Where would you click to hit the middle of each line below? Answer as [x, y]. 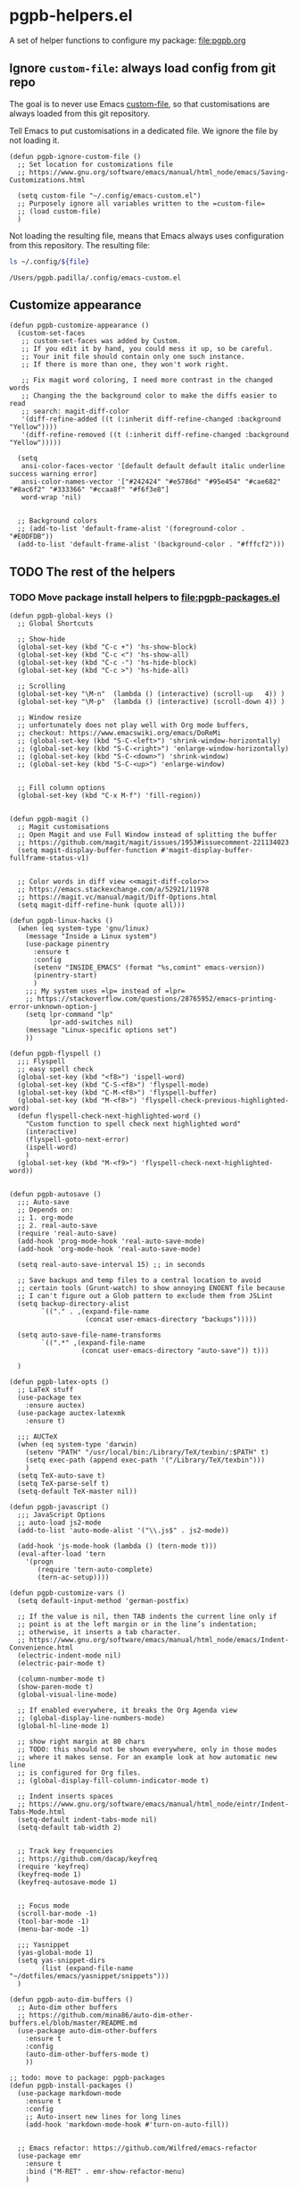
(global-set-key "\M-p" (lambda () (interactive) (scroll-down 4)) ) [151, 702]
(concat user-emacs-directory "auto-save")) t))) [175, 1351]
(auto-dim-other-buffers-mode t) [87, 2055]
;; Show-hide [41, 640]
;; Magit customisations [63, 827]
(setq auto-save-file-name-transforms [90, 1335]
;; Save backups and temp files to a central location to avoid [139, 1280]
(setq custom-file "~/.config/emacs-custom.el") [109, 196]
